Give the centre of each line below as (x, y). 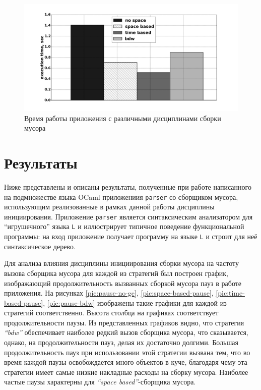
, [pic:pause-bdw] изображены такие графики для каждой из (135, 302)
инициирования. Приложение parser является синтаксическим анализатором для (128, 216)
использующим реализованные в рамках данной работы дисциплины (109, 207)
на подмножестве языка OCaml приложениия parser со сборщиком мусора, (121, 197)
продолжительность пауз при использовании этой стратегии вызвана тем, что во (127, 352)
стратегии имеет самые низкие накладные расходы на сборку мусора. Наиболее (126, 372)
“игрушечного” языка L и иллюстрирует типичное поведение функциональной (124, 226)
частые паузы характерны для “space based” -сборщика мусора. (100, 382)
